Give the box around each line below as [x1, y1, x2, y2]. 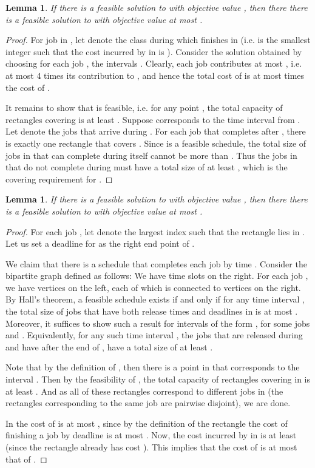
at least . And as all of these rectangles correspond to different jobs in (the [5, 384, 283, 397]
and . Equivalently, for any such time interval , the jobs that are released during [5, 329, 303, 341]
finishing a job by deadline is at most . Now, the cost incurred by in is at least [5, 429, 297, 441]
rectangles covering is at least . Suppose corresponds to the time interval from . [5, 113, 300, 125]
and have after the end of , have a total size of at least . [5, 340, 213, 353]
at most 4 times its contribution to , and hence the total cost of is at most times [5, 69, 305, 81]
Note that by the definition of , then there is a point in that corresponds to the [5, 361, 300, 373]
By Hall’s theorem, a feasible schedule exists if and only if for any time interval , [5, 293, 305, 306]
